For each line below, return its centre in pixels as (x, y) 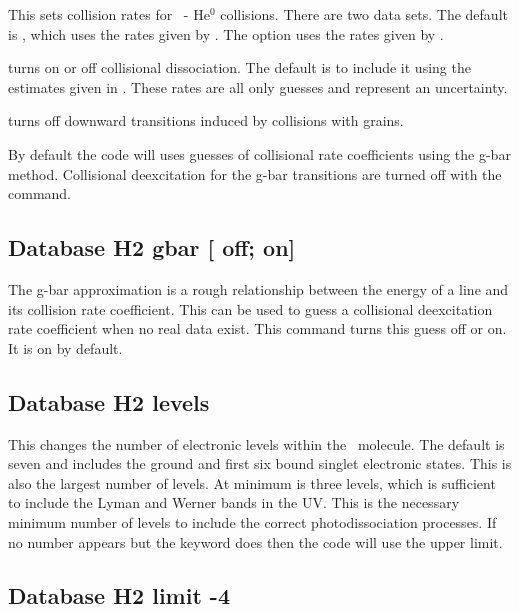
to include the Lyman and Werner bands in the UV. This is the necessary (234, 502)
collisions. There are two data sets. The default (364, 14)
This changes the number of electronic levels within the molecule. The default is (256, 443)
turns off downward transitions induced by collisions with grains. (206, 120)
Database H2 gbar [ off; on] (152, 247)
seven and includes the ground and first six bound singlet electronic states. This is (260, 463)
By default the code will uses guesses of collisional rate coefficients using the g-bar (259, 153)
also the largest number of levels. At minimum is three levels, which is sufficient (252, 482)
